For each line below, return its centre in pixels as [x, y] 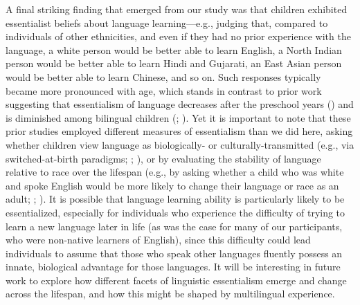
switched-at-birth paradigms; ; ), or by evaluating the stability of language [163, 158]
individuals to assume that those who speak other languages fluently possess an [174, 253]
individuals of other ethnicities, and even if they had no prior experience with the [178, 36]
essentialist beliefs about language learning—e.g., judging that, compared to [167, 22]
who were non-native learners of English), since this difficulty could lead [158, 240]
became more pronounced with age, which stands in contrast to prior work [164, 90]
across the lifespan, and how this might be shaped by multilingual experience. [170, 294]
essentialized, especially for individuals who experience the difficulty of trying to [175, 212]
